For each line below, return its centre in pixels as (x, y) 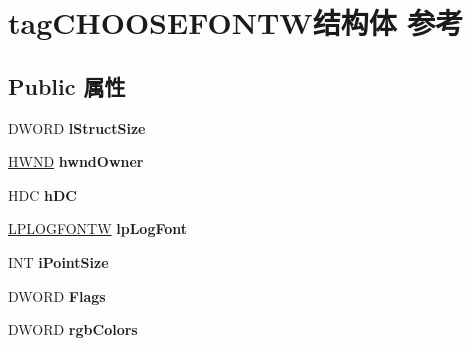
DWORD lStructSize (77, 127)
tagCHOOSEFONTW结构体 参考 (236, 22)
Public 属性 (67, 85)
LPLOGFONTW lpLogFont (98, 228)
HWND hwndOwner (76, 161)
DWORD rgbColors (73, 329)
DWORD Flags (57, 295)
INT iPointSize (58, 261)
